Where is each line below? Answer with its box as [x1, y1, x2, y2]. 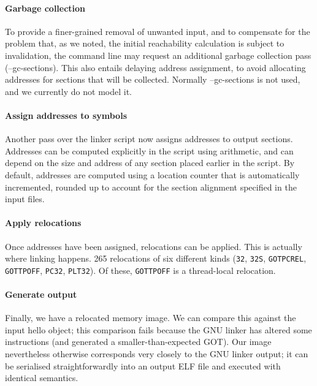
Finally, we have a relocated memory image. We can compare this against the [5, 311, 296, 324]
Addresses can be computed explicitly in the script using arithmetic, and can [5, 144, 294, 157]
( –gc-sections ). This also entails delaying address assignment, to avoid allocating [5, 61, 306, 74]
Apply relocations [5, 216, 82, 229]
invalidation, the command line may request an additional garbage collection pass [5, 48, 311, 61]
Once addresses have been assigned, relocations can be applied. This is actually [5, 240, 302, 252]
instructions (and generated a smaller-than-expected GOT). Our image [5, 335, 272, 348]
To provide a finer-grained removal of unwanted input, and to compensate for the [5, 25, 310, 37]
